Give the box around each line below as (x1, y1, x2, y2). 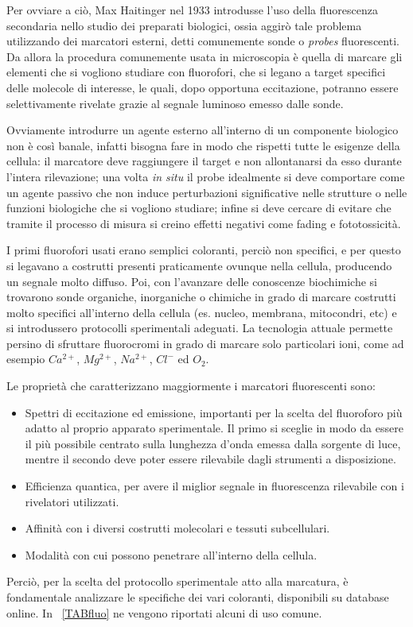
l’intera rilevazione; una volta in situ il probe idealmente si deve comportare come (6, 168, 405, 184)
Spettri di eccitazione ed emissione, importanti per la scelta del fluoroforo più (25, 404, 403, 420)
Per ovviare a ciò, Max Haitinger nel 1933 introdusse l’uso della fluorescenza (6, 2, 378, 17)
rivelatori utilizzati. (25, 493, 119, 509)
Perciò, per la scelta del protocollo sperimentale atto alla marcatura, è (6, 573, 349, 590)
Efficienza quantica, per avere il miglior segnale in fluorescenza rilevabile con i (25, 478, 404, 494)
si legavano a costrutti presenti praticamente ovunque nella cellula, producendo (6, 257, 392, 273)
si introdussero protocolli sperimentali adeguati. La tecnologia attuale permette (6, 319, 393, 336)
